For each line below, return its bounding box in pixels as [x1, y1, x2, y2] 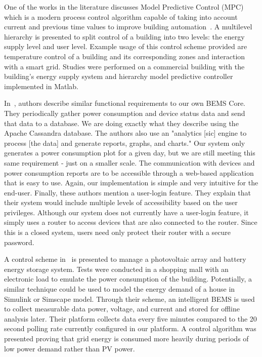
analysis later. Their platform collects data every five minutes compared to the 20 [4, 313, 257, 324]
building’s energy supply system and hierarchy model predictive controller [4, 71, 233, 82]
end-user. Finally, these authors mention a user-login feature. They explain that [4, 187, 251, 197]
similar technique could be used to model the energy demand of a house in [4, 284, 235, 294]
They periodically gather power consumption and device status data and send [4, 107, 245, 118]
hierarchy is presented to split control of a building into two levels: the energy [4, 31, 245, 42]
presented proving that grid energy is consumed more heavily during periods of [4, 333, 249, 343]
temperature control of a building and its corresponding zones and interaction [4, 51, 245, 61]
